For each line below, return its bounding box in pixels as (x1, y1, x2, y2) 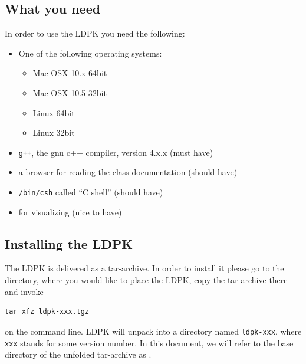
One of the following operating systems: (18, 47, 162, 59)
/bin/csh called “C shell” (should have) (18, 186, 163, 198)
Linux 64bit (32, 106, 75, 119)
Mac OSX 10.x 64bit (32, 67, 107, 79)
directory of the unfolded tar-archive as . (5, 348, 152, 360)
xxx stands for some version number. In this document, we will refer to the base (5, 336, 294, 349)
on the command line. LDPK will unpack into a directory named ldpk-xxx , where (5, 324, 302, 337)
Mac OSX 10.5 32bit (32, 86, 107, 99)
